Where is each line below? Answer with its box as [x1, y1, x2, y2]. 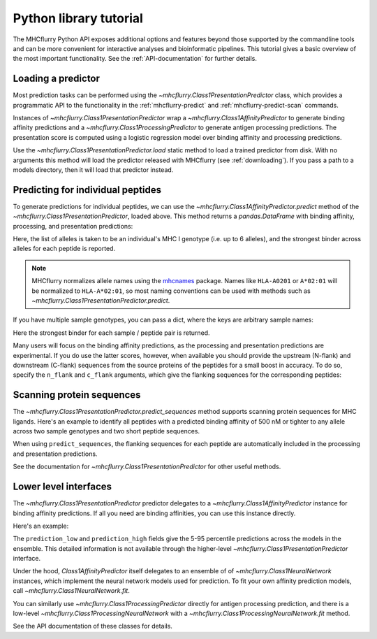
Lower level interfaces [13, 481, 112, 493]
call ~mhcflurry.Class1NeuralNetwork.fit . [13, 587, 131, 595]
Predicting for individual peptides [13, 184, 162, 196]
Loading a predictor [13, 73, 101, 85]
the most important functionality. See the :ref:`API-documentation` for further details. [13, 55, 258, 63]
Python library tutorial [13, 10, 143, 26]
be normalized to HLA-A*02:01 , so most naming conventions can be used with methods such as [31, 287, 311, 295]
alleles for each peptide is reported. [13, 245, 115, 253]
